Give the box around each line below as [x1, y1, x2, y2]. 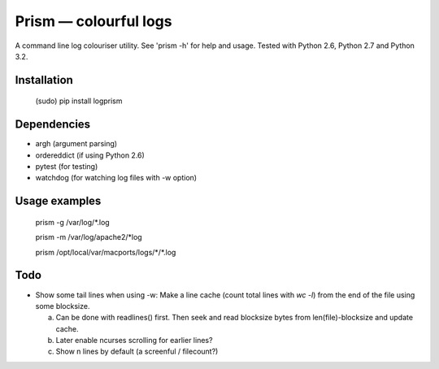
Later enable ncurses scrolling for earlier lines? [55, 336, 213, 345]
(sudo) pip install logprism [35, 96, 123, 106]
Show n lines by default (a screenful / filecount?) [55, 346, 219, 357]
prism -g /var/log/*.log [35, 217, 110, 227]
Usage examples [15, 194, 102, 208]
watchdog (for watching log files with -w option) [35, 173, 198, 183]
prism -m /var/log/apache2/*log [35, 232, 142, 242]
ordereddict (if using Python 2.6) [35, 150, 146, 160]
